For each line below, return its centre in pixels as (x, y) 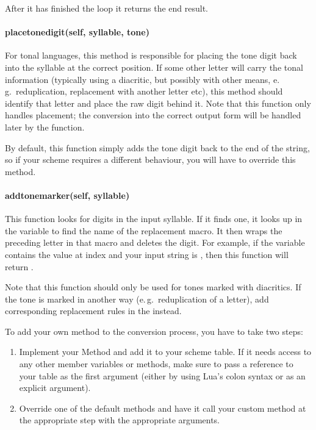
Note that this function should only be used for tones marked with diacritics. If (153, 287)
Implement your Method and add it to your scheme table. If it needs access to (165, 352)
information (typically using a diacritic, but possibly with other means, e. (142, 79)
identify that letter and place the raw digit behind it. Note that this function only (158, 103)
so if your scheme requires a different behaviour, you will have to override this (150, 159)
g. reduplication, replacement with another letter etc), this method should (144, 91)
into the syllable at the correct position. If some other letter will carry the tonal (154, 67)
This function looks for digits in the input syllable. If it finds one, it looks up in (154, 219)
